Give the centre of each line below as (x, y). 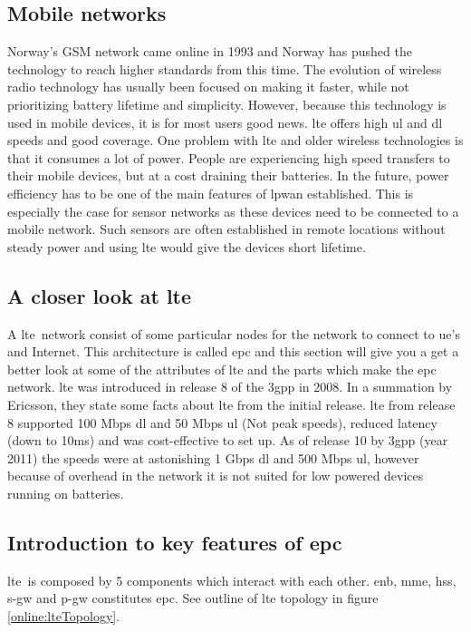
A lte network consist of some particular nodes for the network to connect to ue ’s (234, 333)
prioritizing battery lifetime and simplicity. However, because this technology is (227, 104)
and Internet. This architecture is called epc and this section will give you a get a (233, 351)
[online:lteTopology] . (64, 615)
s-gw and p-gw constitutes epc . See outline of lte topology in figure (193, 598)
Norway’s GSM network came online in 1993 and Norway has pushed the (210, 51)
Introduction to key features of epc (175, 542)
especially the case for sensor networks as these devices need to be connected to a (233, 211)
